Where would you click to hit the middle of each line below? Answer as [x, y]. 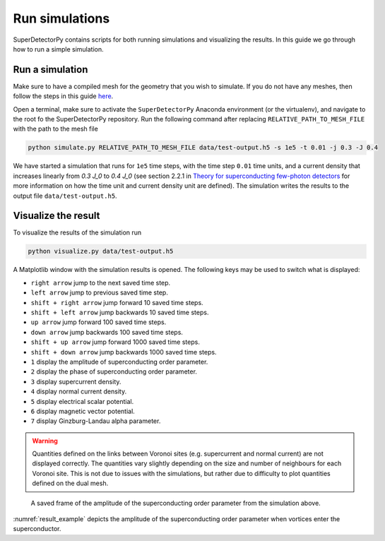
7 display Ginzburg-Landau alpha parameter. [96, 421]
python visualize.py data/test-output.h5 [101, 251]
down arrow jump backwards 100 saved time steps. [107, 332]
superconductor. [37, 529]
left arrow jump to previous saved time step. [100, 292]
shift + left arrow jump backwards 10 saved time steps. [120, 312]
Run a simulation [51, 70]
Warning [45, 441]
